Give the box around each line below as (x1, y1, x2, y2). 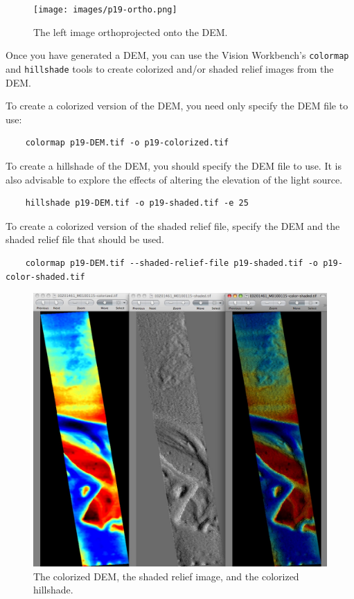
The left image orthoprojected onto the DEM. (33, 24, 228, 39)
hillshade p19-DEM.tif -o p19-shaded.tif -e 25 (25, 198, 249, 208)
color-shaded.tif (6, 271, 85, 282)
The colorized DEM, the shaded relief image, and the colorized (33, 569, 299, 583)
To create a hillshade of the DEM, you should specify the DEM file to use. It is (6, 158, 342, 172)
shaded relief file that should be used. (6, 232, 164, 247)
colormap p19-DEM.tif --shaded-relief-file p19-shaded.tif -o (25, 258, 319, 268)
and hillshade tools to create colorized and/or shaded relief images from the (6, 61, 334, 75)
